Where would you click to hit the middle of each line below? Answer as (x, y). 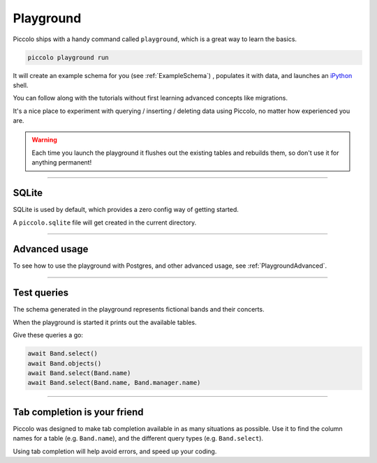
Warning (44, 140)
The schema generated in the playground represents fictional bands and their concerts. (139, 310)
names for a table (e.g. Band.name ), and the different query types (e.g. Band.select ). (138, 439)
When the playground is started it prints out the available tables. (105, 322)
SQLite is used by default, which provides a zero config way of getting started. (126, 210)
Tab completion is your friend (78, 412)
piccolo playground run (68, 57)
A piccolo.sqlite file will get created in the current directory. (105, 222)
